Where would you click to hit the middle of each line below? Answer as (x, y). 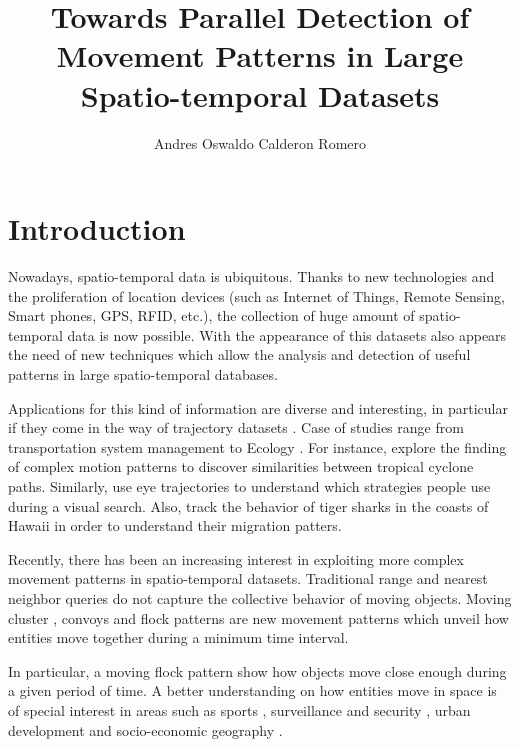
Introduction (97, 228)
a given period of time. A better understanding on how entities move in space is (252, 690)
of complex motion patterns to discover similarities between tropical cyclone (241, 466)
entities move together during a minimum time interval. (178, 637)
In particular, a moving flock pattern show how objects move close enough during (257, 670)
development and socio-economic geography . (145, 729)
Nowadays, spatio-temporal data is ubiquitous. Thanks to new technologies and (251, 276)
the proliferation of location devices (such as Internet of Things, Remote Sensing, (256, 295)
